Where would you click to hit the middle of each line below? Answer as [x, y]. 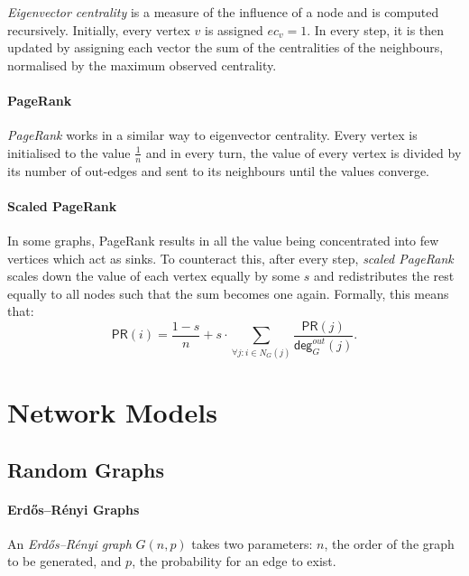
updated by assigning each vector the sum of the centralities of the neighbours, [225, 47]
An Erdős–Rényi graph [69, 543]
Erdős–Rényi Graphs [74, 509]
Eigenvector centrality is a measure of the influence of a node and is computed [223, 12]
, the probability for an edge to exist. [234, 561]
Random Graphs [86, 469]
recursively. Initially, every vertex [99, 29]
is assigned [234, 29]
